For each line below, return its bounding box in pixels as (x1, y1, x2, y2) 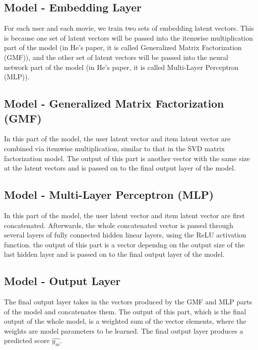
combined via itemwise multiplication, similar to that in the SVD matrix (4, 143, 225, 153)
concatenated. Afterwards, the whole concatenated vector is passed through (4, 220, 234, 230)
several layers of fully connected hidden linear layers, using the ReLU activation (4, 230, 247, 240)
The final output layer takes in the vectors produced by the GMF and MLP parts (4, 296, 253, 307)
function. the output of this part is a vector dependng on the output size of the (4, 239, 245, 249)
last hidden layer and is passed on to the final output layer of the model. (4, 249, 225, 259)
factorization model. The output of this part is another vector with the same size (4, 153, 250, 163)
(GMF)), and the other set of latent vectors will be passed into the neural (4, 52, 228, 62)
